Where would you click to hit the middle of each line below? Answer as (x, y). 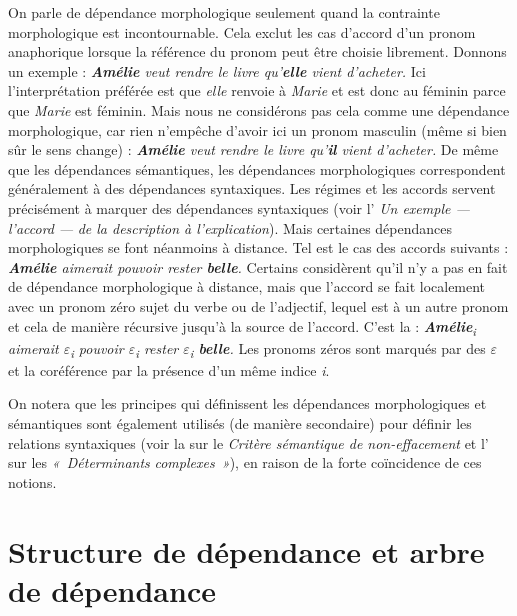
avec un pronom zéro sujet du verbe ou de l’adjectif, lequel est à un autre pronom (258, 305)
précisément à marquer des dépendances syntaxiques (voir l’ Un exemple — (239, 207)
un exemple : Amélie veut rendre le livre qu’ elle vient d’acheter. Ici (217, 70)
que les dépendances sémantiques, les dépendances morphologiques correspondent (257, 168)
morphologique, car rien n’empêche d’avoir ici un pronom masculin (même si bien (257, 129)
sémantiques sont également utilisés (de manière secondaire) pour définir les (240, 422)
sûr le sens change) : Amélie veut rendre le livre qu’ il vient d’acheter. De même (253, 149)
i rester (157, 349)
